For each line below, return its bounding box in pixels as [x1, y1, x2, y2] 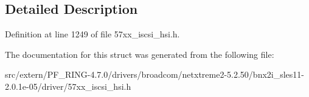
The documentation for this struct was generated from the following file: [5, 48, 274, 60]
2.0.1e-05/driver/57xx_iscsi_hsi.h [5, 80, 131, 92]
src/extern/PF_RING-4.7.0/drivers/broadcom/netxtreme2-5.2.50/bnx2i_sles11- [5, 68, 305, 81]
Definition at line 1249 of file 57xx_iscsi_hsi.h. [5, 28, 180, 40]
